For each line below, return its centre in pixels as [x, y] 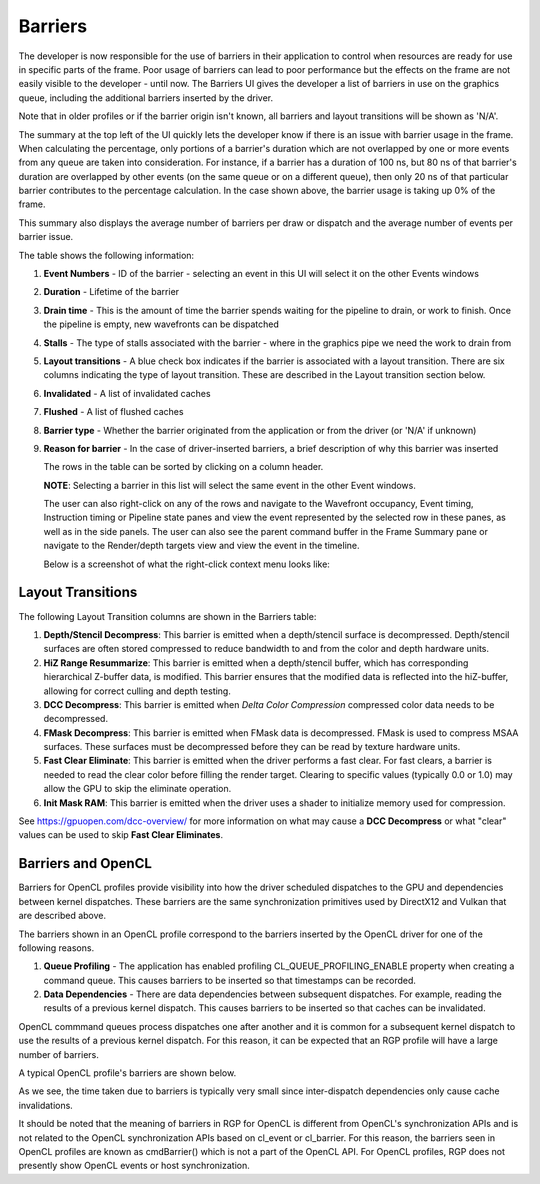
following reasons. [56, 947]
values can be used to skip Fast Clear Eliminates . [121, 835]
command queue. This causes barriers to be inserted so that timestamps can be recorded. [230, 980]
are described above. [62, 916]
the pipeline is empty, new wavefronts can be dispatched [161, 324]
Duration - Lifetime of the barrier [111, 292]
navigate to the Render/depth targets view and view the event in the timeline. [201, 546]
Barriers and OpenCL [85, 863]
